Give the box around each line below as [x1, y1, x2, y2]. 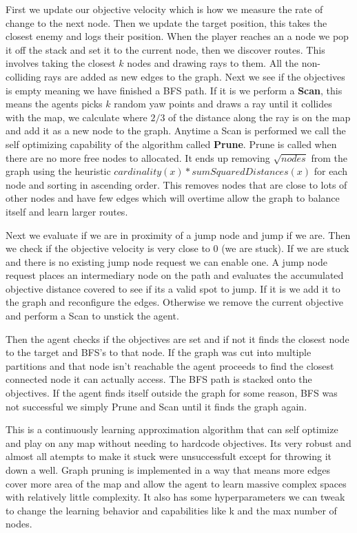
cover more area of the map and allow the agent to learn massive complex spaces [6, 476, 347, 490]
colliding [6, 69, 41, 83]
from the [311, 150, 348, 165]
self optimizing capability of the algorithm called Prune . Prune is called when [6, 136, 337, 151]
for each [314, 164, 347, 178]
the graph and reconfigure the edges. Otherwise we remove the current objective [6, 295, 343, 309]
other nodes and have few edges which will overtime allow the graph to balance [6, 191, 340, 205]
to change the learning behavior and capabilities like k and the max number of [6, 503, 337, 517]
